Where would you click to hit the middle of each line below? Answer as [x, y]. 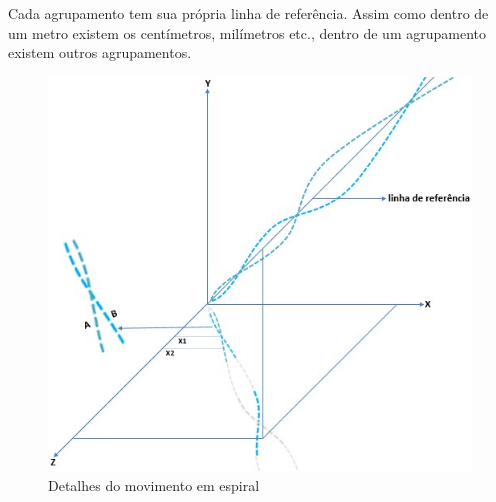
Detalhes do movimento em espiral [154, 484]
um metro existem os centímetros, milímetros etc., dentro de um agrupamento [247, 32]
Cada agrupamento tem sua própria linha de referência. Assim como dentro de [248, 13]
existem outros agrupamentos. [100, 52]
